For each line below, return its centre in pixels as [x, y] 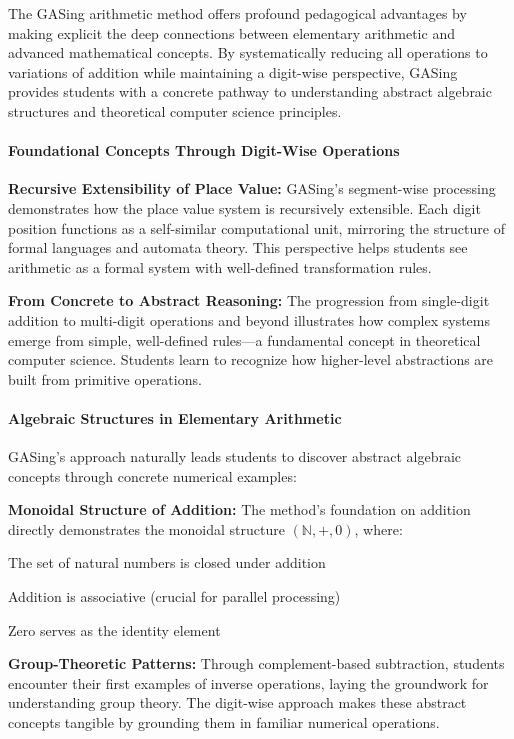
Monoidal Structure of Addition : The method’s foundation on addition [239, 509]
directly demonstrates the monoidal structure [146, 528]
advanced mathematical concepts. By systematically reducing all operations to [248, 52]
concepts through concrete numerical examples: [152, 475]
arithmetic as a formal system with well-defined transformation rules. [220, 266]
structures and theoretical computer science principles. [175, 110]
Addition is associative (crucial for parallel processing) [174, 596]
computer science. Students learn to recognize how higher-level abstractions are [251, 359]
